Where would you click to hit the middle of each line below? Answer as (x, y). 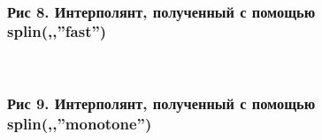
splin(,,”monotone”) (80, 124)
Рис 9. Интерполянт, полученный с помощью (161, 103)
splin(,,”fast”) (57, 31)
